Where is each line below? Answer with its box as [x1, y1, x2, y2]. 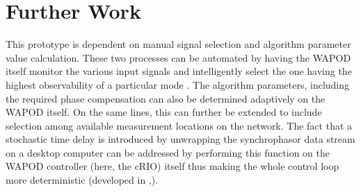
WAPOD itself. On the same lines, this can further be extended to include [6, 105, 322, 119]
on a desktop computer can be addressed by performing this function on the [6, 145, 330, 159]
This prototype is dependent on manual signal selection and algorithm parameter [6, 37, 351, 51]
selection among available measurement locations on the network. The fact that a [6, 118, 353, 132]
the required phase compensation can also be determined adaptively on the [6, 91, 326, 105]
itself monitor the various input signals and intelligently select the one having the [6, 64, 352, 78]
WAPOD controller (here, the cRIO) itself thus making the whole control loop [6, 159, 339, 173]
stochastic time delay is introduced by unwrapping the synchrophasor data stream [6, 132, 355, 146]
